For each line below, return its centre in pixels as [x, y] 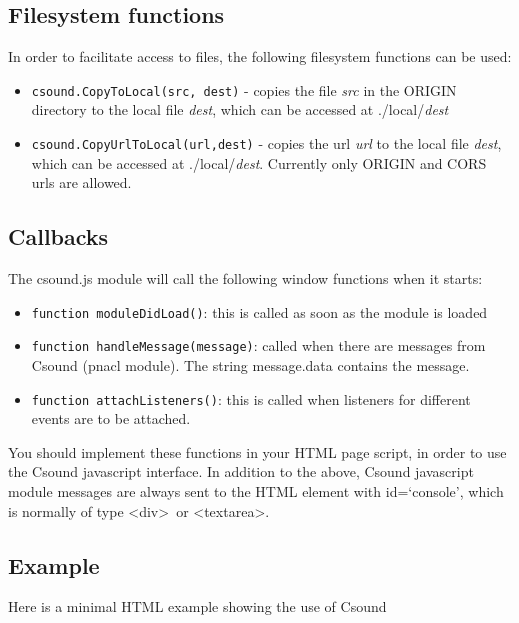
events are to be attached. [111, 418]
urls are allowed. [81, 182]
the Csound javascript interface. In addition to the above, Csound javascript [241, 471]
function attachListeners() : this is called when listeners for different [251, 398]
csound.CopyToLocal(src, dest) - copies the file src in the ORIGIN [244, 89]
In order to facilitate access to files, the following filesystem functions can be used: [260, 56]
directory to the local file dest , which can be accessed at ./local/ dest [240, 109]
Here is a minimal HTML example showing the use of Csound [197, 606]
